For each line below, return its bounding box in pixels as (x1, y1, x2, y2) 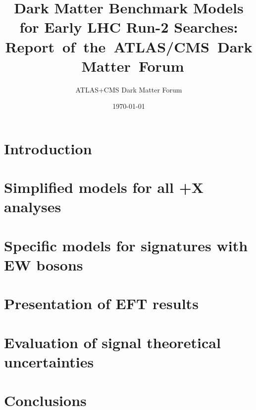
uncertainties (4, 351, 94, 371)
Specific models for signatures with (4, 235, 248, 255)
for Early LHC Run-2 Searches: (19, 17, 238, 37)
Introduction (4, 138, 92, 158)
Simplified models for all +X (4, 177, 204, 197)
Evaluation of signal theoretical (4, 332, 221, 352)
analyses (4, 196, 61, 217)
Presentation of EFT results (4, 293, 199, 314)
